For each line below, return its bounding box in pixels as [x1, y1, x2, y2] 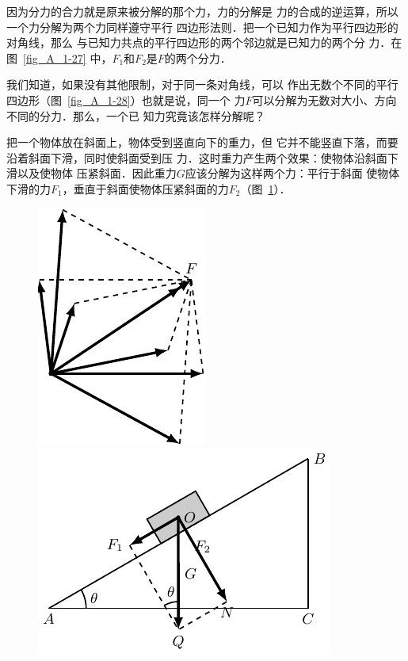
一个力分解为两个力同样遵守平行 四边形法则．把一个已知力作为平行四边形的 [6, 18, 398, 35]
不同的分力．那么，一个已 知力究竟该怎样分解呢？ [6, 107, 265, 124]
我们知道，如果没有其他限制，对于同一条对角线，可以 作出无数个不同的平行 [6, 76, 398, 93]
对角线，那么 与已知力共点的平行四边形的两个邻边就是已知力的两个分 [6, 34, 365, 51]
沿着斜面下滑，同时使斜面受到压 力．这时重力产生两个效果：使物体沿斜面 [6, 149, 387, 166]
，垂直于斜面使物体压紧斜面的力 [62, 180, 229, 197]
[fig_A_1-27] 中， [23, 49, 112, 66]
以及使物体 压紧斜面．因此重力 [17, 165, 177, 181]
